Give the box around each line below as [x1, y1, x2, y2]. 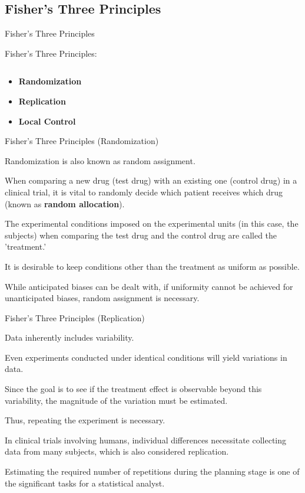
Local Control [18, 115, 76, 127]
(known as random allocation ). [5, 197, 125, 210]
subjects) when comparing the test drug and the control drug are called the [5, 228, 277, 241]
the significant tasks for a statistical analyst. [5, 476, 165, 489]
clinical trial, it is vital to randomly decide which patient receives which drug [5, 185, 283, 198]
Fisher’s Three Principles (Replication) [5, 311, 145, 324]
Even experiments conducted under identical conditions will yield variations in [5, 351, 287, 363]
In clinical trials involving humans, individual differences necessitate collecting [5, 433, 287, 446]
